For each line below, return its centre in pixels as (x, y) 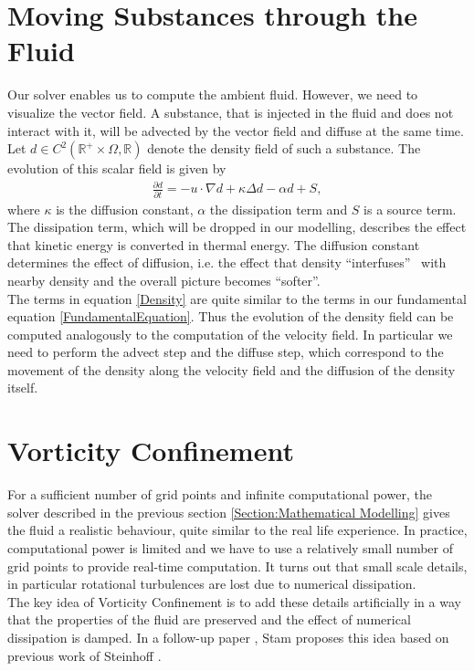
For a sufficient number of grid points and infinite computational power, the (220, 494)
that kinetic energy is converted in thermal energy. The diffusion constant (214, 244)
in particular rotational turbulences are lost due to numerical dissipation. (212, 584)
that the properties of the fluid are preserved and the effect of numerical (209, 619)
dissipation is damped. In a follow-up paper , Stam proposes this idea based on (228, 637)
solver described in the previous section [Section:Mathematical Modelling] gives (229, 512)
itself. (23, 388)
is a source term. (410, 209)
